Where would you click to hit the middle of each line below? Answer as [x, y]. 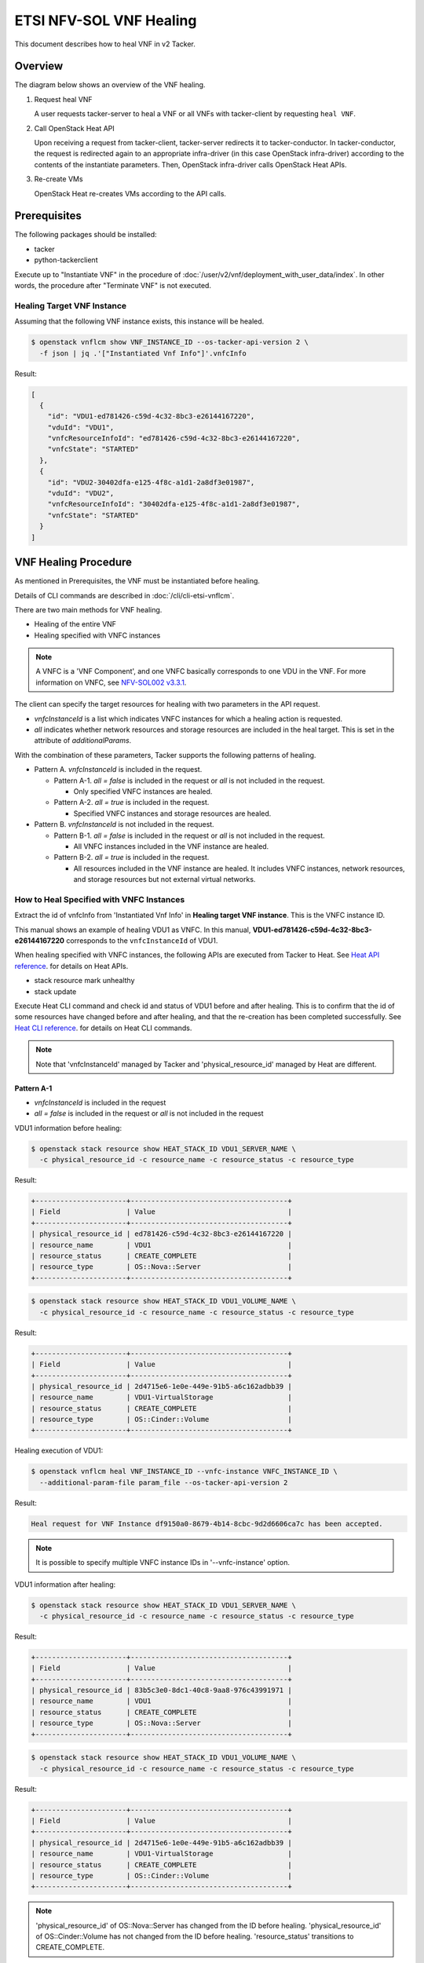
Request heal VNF [64, 99]
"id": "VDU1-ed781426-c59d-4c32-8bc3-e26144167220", [151, 417]
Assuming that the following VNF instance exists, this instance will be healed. [139, 321]
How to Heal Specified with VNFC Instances [100, 899]
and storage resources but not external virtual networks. [164, 879]
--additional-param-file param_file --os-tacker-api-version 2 [164, 1482]
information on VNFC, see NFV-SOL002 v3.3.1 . [111, 682]
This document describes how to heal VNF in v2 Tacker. [105, 44]
